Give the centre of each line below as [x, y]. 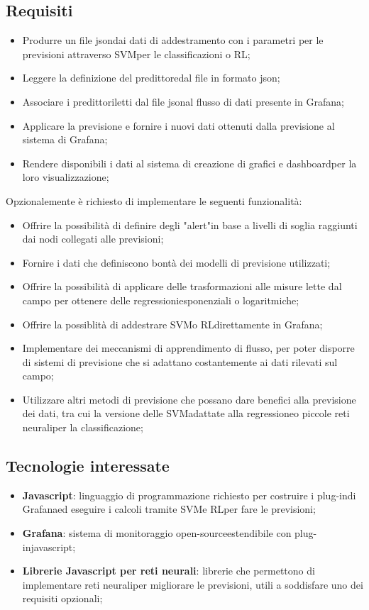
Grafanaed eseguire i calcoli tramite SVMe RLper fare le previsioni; [169, 509]
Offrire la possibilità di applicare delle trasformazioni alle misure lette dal [182, 286]
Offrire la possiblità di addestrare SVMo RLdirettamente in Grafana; [172, 324]
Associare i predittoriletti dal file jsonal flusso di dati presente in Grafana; [183, 101]
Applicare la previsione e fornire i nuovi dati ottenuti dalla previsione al [178, 125]
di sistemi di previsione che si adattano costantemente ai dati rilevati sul [180, 361]
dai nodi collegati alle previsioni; [93, 239]
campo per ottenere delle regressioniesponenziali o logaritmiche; [161, 300]
